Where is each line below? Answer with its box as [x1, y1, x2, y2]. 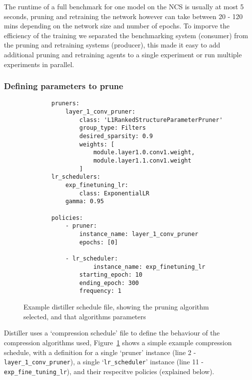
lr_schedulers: [51, 173, 101, 181]
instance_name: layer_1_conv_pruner [79, 230, 198, 237]
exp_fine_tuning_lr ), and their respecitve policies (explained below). [4, 366, 214, 376]
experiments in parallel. [4, 59, 74, 69]
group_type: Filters [79, 124, 146, 132]
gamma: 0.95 [65, 198, 104, 205]
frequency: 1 [79, 287, 122, 295]
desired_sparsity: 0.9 [79, 133, 153, 140]
